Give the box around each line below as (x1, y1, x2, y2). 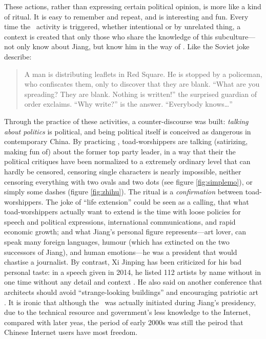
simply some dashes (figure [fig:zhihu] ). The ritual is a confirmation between (4, 186, 243, 197)
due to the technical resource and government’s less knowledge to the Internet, (4, 307, 251, 317)
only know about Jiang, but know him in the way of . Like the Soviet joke (16, 41, 250, 52)
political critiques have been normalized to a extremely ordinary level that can (4, 156, 251, 167)
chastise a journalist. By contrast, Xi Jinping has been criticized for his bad (4, 256, 242, 267)
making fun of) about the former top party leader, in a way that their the (4, 146, 236, 156)
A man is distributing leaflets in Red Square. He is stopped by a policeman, (24, 68, 262, 79)
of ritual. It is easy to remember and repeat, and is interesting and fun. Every (4, 11, 249, 22)
